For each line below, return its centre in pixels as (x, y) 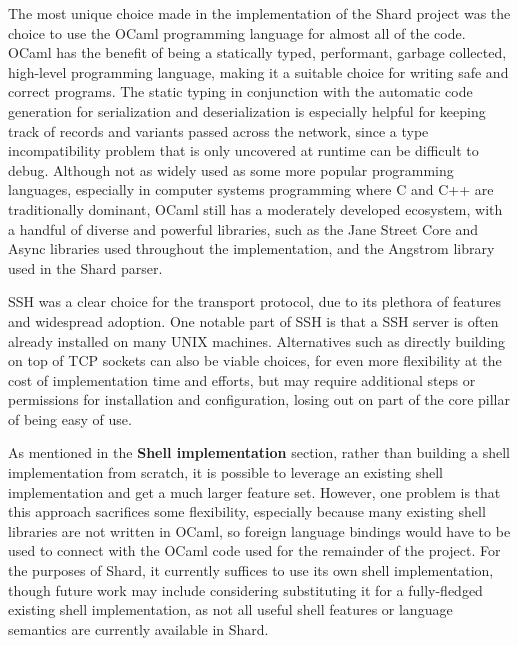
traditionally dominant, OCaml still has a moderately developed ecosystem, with (255, 208)
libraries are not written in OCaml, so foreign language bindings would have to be (259, 530)
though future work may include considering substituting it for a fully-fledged (245, 589)
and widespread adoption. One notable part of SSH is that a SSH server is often (253, 320)
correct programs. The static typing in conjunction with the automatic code (240, 91)
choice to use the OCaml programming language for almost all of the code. (237, 32)
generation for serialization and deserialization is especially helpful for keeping (247, 110)
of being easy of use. (70, 418)
